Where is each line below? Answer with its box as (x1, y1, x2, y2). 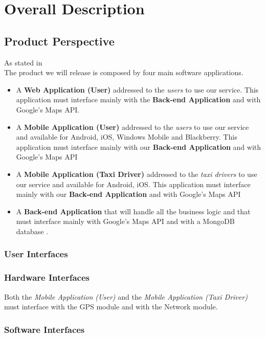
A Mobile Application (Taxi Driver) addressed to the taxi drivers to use (16, 168, 257, 179)
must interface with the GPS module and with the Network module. (4, 301, 218, 312)
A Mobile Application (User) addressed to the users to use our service (16, 121, 249, 132)
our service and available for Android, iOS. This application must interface (16, 178, 251, 189)
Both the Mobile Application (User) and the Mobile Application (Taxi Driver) (4, 291, 248, 302)
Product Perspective (4, 33, 115, 49)
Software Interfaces (4, 323, 85, 335)
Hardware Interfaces (4, 271, 90, 284)
